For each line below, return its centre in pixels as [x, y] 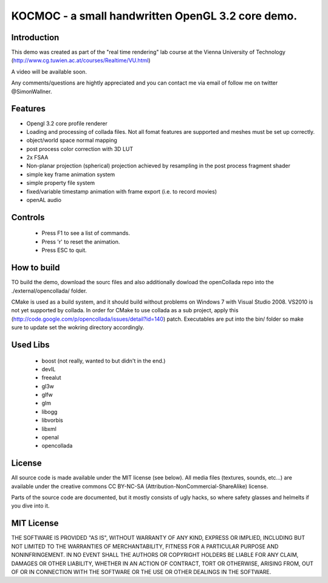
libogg [50, 411]
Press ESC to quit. [64, 250]
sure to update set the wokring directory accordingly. [78, 327]
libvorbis [52, 421]
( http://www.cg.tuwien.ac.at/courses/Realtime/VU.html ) [81, 60]
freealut [51, 378]
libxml [49, 428]
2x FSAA [37, 158]
